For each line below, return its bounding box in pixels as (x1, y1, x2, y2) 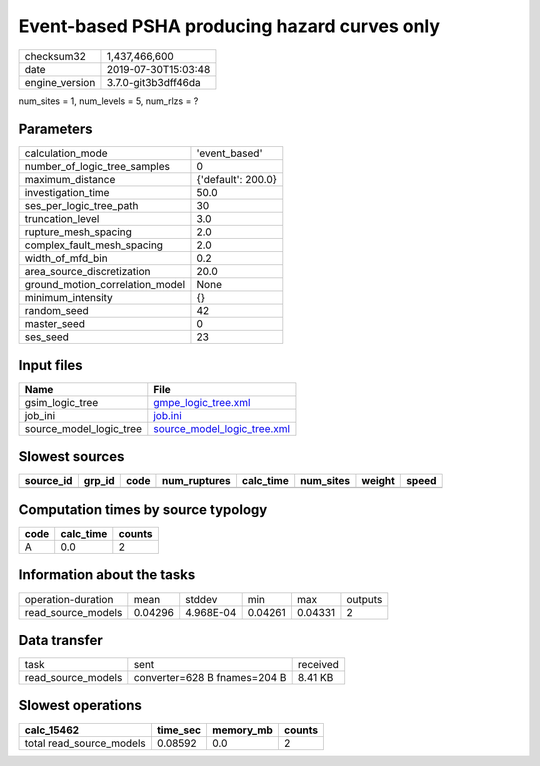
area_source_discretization (24, 265, 151, 279)
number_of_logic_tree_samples (24, 160, 170, 174)
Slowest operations (18, 697, 142, 714)
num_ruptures (161, 474, 231, 488)
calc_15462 (24, 723, 80, 737)
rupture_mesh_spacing (24, 225, 132, 239)
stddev (185, 592, 218, 606)
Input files (18, 356, 84, 374)
